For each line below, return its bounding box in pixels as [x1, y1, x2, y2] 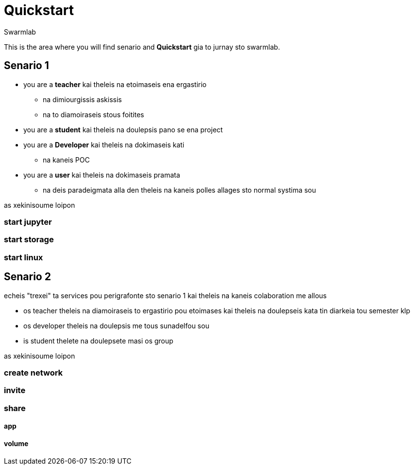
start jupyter [4, 216, 52, 227]
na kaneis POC [43, 155, 90, 164]
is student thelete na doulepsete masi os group [23, 336, 173, 345]
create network [4, 367, 63, 378]
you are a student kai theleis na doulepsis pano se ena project [23, 125, 223, 134]
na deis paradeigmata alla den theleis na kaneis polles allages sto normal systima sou [43, 185, 316, 194]
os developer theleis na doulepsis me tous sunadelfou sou [23, 321, 209, 330]
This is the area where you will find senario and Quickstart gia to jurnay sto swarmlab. [4, 42, 280, 51]
